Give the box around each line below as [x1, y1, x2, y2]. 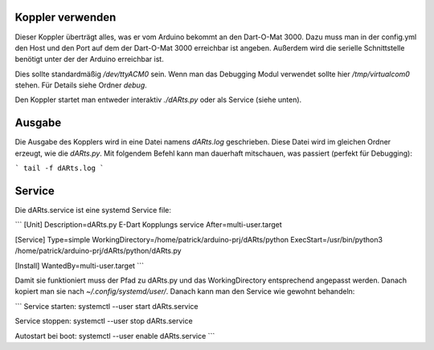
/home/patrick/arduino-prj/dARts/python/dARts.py [14, 246, 182, 256]
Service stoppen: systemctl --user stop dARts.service [14, 316, 193, 326]
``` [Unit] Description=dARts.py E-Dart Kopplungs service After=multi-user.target [14, 220, 283, 230]
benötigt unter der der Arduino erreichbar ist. [14, 55, 164, 64]
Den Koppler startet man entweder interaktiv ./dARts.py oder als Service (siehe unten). [14, 95, 302, 104]
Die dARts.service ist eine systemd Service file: [14, 206, 172, 215]
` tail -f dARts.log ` [14, 164, 104, 173]
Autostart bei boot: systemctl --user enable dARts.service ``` [14, 331, 215, 340]
